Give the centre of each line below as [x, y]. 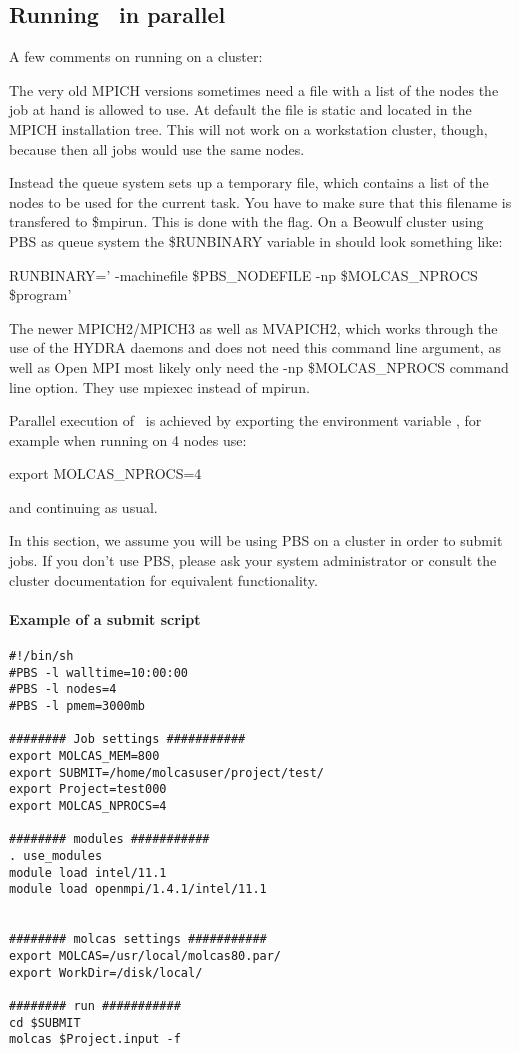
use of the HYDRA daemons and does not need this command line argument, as [255, 347]
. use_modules [56, 855]
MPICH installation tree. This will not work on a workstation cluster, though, [248, 128]
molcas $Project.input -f [95, 1039]
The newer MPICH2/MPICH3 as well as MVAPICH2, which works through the [253, 327]
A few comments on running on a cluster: [136, 56]
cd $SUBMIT [45, 1022]
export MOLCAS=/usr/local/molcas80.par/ [145, 955]
